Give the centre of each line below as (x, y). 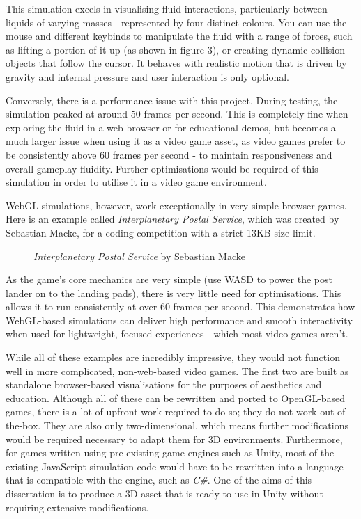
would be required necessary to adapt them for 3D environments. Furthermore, (174, 439)
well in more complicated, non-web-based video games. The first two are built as (177, 370)
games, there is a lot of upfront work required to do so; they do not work (161, 412)
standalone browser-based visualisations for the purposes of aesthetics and (164, 384)
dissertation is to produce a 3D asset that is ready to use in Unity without (164, 493)
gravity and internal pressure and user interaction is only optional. (147, 76)
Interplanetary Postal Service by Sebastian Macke (139, 256)
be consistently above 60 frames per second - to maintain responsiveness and (169, 154)
